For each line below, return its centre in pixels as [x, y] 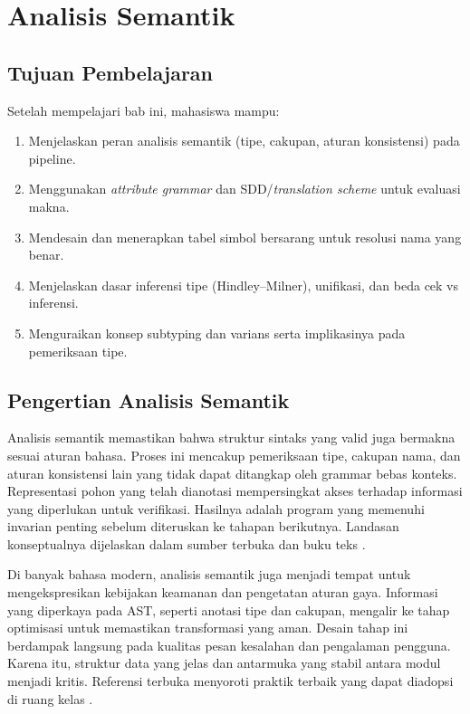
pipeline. [52, 158]
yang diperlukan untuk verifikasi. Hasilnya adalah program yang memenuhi [216, 508]
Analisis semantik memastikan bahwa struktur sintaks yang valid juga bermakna [231, 438]
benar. [46, 255]
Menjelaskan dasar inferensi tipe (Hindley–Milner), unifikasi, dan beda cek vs [244, 285]
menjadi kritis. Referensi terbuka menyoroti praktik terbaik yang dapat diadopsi [230, 681]
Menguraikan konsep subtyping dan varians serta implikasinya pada [217, 333]
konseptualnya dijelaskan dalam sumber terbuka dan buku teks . [187, 543]
